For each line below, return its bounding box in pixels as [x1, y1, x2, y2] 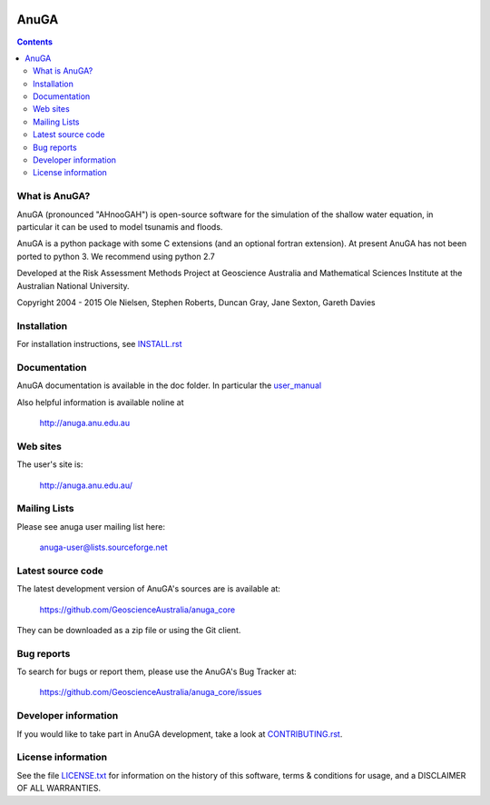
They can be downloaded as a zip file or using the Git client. [16, 624, 241, 635]
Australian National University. [16, 280, 131, 291]
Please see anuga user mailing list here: [16, 521, 165, 532]
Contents [16, 36, 54, 47]
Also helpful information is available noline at [16, 396, 184, 408]
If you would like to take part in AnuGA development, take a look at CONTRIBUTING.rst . [16, 728, 343, 740]
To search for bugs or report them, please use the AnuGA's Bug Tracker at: [16, 666, 297, 677]
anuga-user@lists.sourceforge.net [39, 542, 168, 553]
